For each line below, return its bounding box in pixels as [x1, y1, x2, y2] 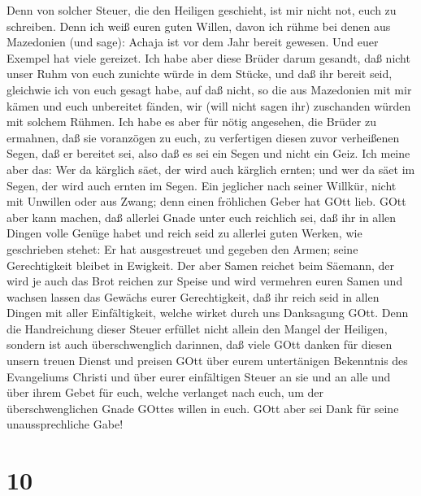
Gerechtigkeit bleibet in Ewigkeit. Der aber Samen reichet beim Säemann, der [7, 256, 395, 273]
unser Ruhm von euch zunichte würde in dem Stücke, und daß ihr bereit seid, [7, 65, 393, 82]
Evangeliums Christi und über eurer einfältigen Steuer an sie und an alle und [7, 368, 391, 385]
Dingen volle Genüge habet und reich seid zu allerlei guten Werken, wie [7, 224, 362, 241]
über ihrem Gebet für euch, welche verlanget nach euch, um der [7, 384, 323, 401]
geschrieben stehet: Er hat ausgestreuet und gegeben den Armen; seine [7, 240, 358, 257]
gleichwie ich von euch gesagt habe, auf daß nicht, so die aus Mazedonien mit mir [7, 80, 412, 98]
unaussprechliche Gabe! [7, 416, 124, 433]
